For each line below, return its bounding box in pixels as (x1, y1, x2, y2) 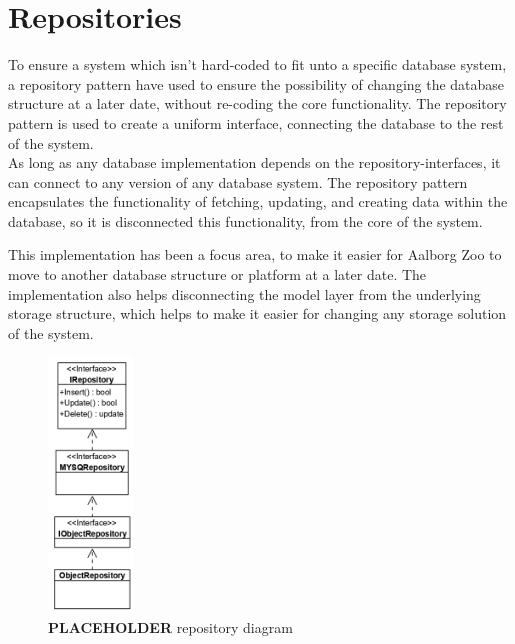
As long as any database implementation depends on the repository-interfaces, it (8, 152, 501, 173)
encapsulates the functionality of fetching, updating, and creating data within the (8, 191, 508, 212)
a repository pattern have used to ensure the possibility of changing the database (8, 73, 505, 94)
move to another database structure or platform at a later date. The (8, 264, 427, 285)
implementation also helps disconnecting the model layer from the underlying (8, 283, 481, 304)
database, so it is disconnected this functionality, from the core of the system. (8, 210, 483, 231)
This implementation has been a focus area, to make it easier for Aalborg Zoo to (8, 244, 502, 265)
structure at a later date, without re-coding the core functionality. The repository (8, 93, 507, 114)
